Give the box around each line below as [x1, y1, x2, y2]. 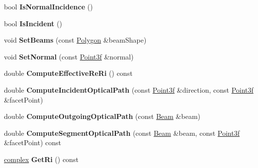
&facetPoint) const [4, 137, 61, 148]
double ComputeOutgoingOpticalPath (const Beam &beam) [4, 111, 201, 121]
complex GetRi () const [4, 154, 79, 164]
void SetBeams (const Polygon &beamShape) [4, 35, 147, 45]
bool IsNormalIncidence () [4, 1, 93, 11]
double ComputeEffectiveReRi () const [4, 68, 133, 78]
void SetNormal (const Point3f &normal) [4, 51, 134, 61]
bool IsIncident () [4, 18, 62, 28]
